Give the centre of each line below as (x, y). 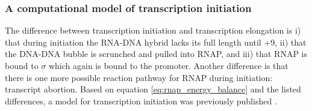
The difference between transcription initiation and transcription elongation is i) (153, 30)
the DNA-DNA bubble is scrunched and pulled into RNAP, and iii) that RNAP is (156, 54)
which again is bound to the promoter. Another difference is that (168, 65)
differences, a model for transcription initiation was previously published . (141, 100)
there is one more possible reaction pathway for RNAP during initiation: (139, 77)
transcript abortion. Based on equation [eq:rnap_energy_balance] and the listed (153, 89)
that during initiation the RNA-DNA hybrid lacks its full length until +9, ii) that (156, 42)
